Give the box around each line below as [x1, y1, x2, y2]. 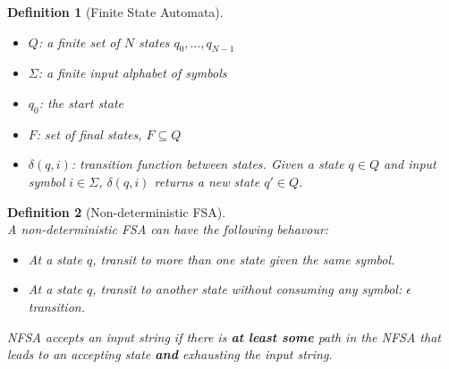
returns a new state [154, 172, 260, 190]
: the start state [38, 93, 124, 112]
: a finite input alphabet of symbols [38, 63, 227, 82]
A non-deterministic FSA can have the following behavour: [7, 220, 329, 239]
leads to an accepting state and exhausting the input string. [7, 345, 333, 364]
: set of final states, [36, 124, 142, 143]
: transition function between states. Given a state [71, 155, 344, 173]
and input [384, 155, 436, 173]
